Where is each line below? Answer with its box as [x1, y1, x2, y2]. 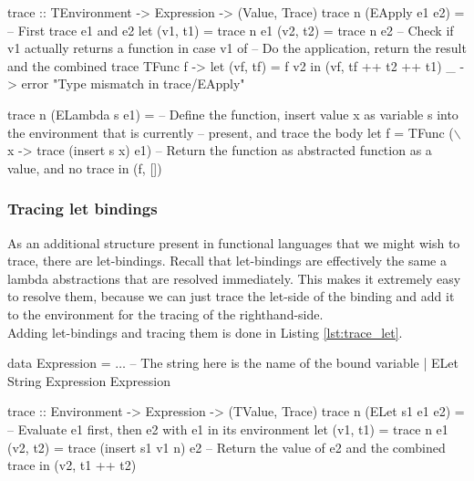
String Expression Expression [7, 371, 170, 390]
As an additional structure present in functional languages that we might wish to [7, 233, 460, 252]
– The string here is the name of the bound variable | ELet [129, 353, 459, 372]
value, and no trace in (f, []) [7, 158, 162, 177]
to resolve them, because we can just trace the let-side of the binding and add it [7, 287, 455, 306]
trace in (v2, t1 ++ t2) [7, 455, 137, 475]
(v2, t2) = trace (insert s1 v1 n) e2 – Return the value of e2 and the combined [7, 437, 446, 456]
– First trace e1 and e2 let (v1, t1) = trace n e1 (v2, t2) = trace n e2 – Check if [7, 20, 454, 39]
